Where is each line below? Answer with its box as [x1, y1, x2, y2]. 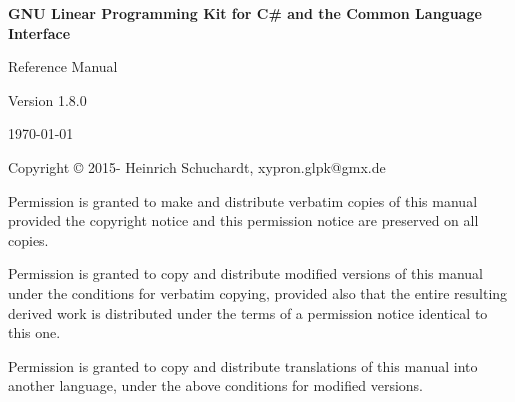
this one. [8, 322, 61, 343]
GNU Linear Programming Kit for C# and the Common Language [8, 3, 482, 23]
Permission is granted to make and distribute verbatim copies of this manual [8, 190, 478, 211]
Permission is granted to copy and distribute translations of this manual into [8, 355, 478, 376]
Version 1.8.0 [8, 89, 87, 110]
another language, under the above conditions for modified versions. [8, 375, 423, 396]
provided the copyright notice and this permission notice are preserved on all [8, 210, 479, 231]
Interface [8, 22, 71, 43]
